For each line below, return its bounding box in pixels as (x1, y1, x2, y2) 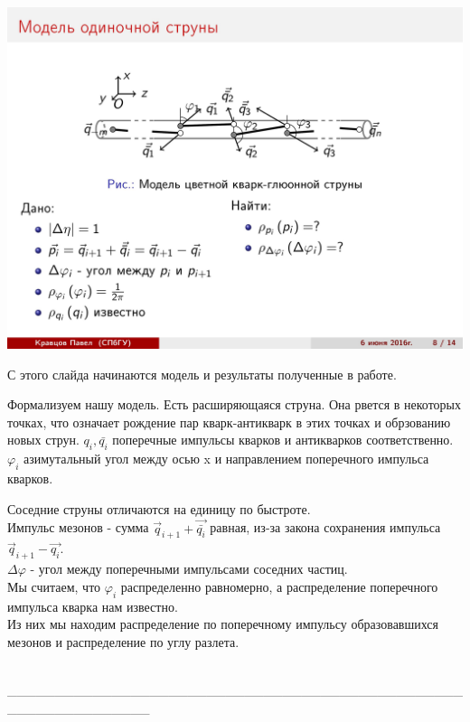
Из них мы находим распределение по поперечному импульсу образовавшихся (7, 614, 438, 633)
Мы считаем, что (7, 577, 101, 595)
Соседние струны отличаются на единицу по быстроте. (7, 499, 311, 518)
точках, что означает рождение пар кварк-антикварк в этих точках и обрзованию (7, 412, 451, 431)
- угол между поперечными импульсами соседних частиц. (30, 559, 348, 578)
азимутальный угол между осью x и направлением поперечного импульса (23, 449, 429, 468)
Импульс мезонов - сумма (7, 518, 149, 537)
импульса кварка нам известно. (7, 596, 178, 615)
